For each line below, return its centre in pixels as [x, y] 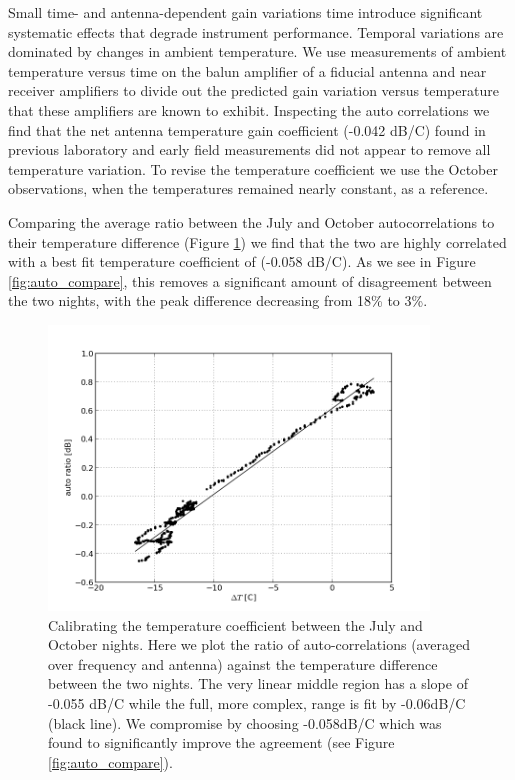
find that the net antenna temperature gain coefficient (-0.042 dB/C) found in [247, 129]
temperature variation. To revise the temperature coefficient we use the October [253, 168]
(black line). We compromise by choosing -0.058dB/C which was [245, 722]
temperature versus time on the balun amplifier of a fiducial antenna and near [247, 70]
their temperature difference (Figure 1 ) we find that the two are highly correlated [257, 241]
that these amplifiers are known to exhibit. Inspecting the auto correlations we [249, 109]
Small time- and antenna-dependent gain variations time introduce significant [245, 12]
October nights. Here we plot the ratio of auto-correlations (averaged [259, 644]
